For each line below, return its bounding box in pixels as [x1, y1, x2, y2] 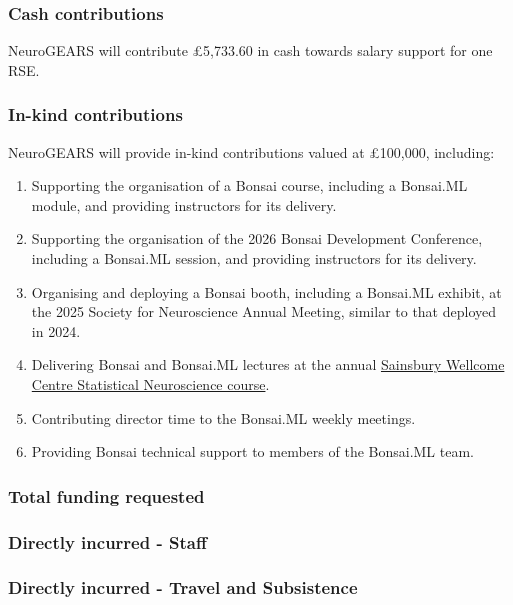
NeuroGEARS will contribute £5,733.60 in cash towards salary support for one [8, 40, 493, 61]
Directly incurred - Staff [8, 529, 207, 554]
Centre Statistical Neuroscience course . [31, 373, 270, 394]
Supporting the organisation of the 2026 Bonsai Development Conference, [31, 228, 483, 249]
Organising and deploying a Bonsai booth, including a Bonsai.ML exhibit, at [31, 281, 502, 302]
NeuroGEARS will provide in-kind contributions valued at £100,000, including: [8, 141, 495, 162]
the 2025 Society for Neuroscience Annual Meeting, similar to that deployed [31, 301, 497, 322]
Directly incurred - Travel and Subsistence [8, 575, 358, 600]
